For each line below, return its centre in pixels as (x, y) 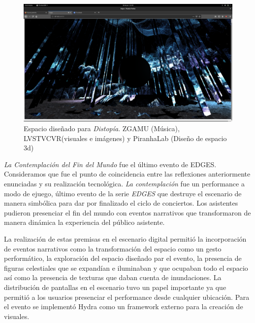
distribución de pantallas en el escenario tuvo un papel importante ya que (115, 287)
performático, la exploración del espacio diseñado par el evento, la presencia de (123, 258)
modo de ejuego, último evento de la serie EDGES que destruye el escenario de (123, 193)
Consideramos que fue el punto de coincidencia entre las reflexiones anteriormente (127, 174)
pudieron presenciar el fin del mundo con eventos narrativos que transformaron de (127, 212)
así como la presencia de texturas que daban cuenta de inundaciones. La (113, 277)
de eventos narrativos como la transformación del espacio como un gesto (113, 248)
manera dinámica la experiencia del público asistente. (84, 222)
